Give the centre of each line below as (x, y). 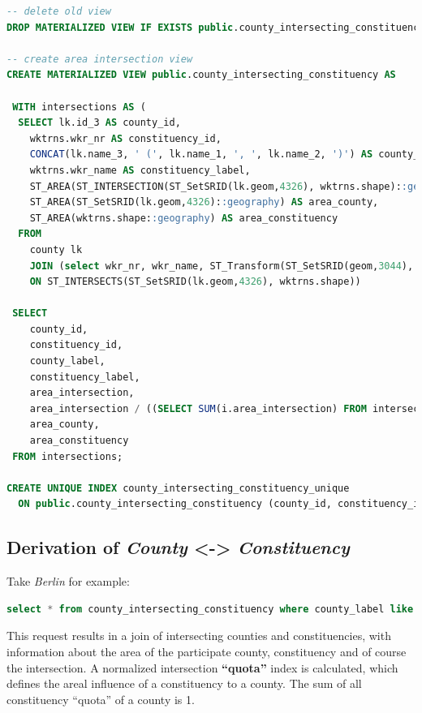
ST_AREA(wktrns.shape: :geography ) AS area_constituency (184, 218)
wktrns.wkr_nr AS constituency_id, (125, 138)
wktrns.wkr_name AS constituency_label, (140, 170)
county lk (56, 249)
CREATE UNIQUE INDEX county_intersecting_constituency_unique (178, 488)
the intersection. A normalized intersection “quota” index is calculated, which (202, 667)
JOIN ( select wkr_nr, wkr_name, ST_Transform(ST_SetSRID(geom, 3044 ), (222, 266)
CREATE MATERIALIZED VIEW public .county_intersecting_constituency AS (201, 75)
